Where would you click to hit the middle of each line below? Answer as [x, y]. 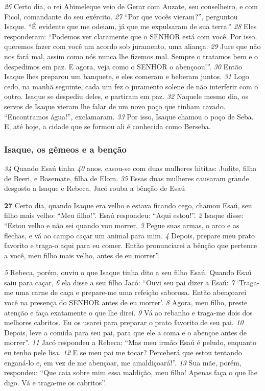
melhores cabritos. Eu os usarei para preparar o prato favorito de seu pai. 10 [124, 322]
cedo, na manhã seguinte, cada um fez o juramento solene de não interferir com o [131, 86]
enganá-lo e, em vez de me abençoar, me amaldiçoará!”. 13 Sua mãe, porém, [123, 362]
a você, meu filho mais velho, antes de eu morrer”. [82, 255]
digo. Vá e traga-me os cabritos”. [55, 382]
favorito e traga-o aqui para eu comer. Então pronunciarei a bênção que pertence [131, 245]
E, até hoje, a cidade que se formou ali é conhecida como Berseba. [107, 126]
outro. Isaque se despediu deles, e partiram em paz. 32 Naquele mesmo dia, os [126, 96]
